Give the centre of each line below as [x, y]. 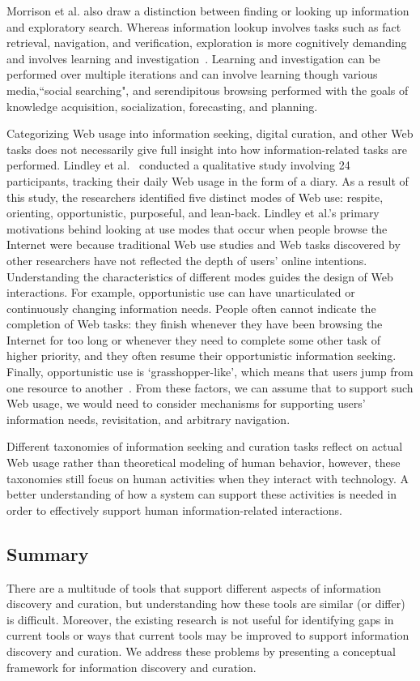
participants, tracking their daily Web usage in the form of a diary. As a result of [208, 180]
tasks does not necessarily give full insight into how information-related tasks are [207, 149]
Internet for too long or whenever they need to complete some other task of [193, 339]
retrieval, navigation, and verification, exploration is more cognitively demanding [207, 43]
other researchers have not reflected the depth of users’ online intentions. [187, 260]
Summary [48, 553]
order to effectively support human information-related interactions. [174, 510]
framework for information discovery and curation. [132, 667]
